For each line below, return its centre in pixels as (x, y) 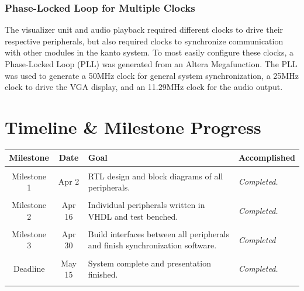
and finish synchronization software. (152, 245)
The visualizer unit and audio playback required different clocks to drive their (144, 30)
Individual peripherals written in (146, 205)
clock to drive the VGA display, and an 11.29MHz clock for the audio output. (144, 87)
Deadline (29, 269)
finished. (103, 274)
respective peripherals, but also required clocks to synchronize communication (144, 41)
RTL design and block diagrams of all (156, 176)
